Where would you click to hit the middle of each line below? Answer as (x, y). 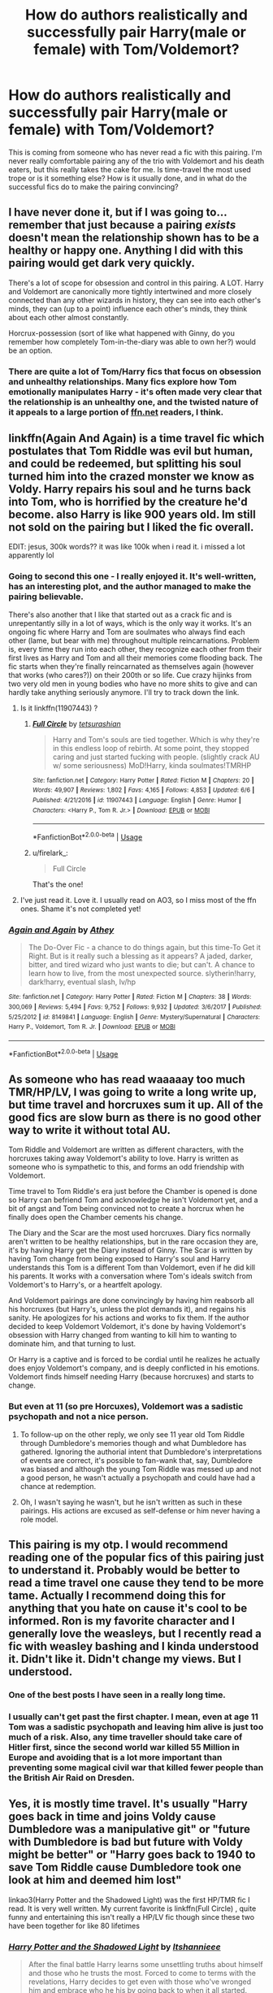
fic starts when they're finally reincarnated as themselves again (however (131, 666)
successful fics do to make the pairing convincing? (93, 187)
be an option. (30, 350)
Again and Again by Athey (61, 930)
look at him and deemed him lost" (95, 1880)
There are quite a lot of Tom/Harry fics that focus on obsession (135, 371)
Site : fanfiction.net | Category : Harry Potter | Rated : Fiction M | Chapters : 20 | (143, 780)
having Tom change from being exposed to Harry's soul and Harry (119, 1259)
